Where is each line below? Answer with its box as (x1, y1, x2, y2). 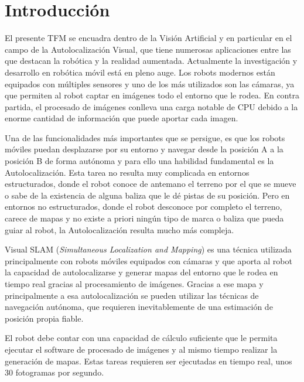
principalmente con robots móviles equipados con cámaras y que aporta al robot (5, 254, 292, 267)
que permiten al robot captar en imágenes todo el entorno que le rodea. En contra (5, 89, 299, 101)
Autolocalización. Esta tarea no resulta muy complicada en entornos (5, 166, 250, 178)
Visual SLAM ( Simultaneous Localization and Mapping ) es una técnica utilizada (5, 243, 292, 255)
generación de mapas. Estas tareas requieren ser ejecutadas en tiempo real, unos (5, 354, 292, 367)
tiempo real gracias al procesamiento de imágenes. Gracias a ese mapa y (5, 278, 264, 289)
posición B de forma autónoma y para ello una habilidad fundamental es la (5, 155, 274, 167)
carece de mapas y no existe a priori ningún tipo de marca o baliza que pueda (5, 212, 284, 224)
